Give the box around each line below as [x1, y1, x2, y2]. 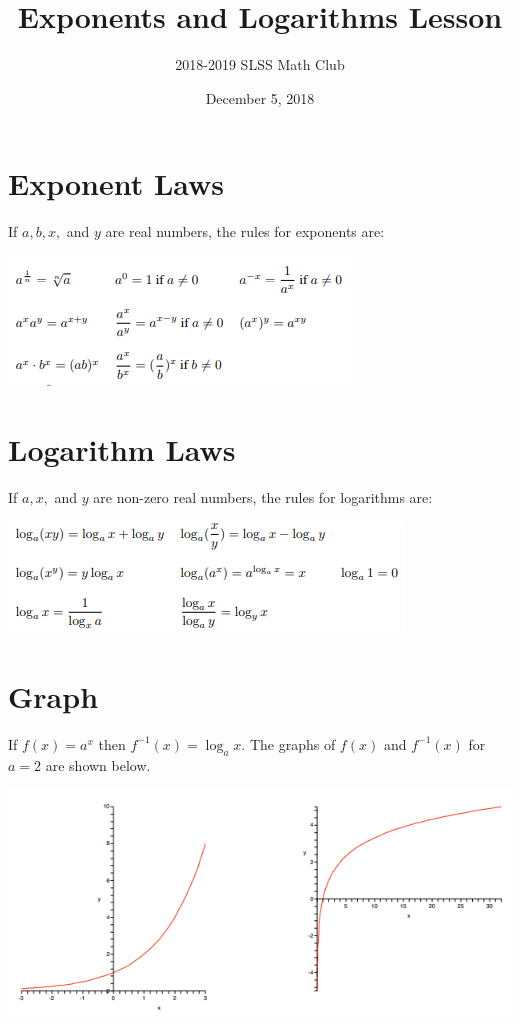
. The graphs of [241, 733, 336, 754]
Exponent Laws [8, 163, 225, 204]
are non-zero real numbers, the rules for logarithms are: [93, 486, 433, 507]
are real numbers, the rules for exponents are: [105, 221, 385, 242]
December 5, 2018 [205, 87, 315, 108]
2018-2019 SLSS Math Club [175, 54, 345, 75]
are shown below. [45, 754, 151, 775]
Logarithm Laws [8, 428, 236, 469]
